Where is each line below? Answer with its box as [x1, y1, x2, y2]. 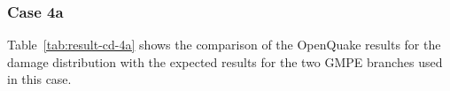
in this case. [7, 70, 72, 88]
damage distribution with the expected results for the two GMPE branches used [7, 52, 443, 71]
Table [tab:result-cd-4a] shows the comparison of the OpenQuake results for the [7, 35, 441, 54]
